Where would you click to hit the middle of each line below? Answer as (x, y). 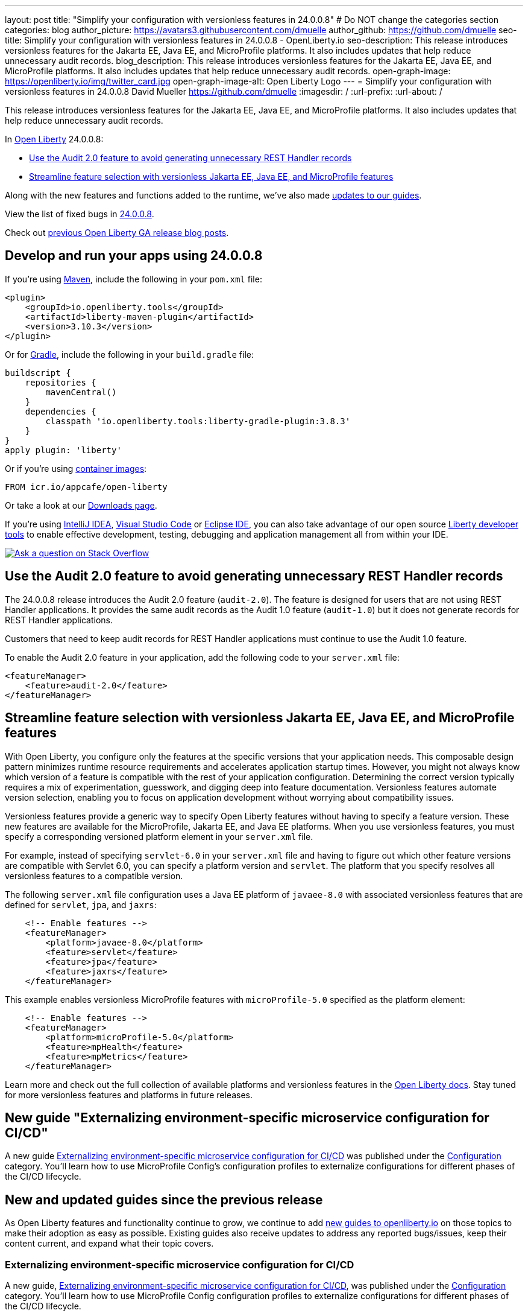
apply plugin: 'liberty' (63, 450)
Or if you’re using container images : (76, 468)
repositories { (61, 382)
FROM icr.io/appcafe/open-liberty (86, 487)
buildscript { (38, 373)
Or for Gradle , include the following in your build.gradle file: (130, 354)
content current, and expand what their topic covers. (109, 1244)
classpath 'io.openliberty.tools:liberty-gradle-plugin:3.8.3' (198, 421)
